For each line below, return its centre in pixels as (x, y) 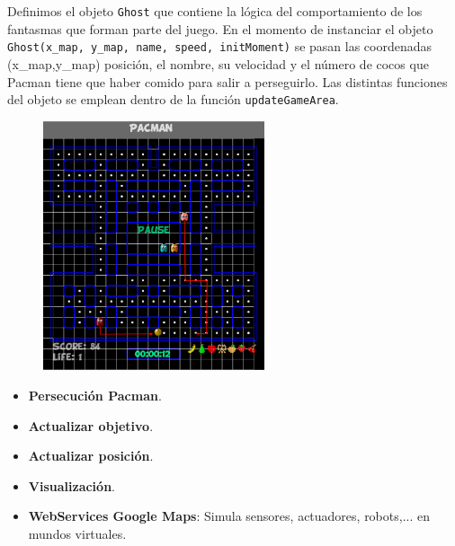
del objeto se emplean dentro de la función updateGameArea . (173, 99)
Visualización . (71, 485)
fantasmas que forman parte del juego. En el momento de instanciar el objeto (220, 28)
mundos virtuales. (77, 533)
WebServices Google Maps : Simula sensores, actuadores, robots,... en (229, 516)
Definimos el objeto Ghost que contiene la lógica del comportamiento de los (215, 11)
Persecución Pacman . (95, 395)
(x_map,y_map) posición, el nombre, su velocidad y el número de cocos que (218, 63)
